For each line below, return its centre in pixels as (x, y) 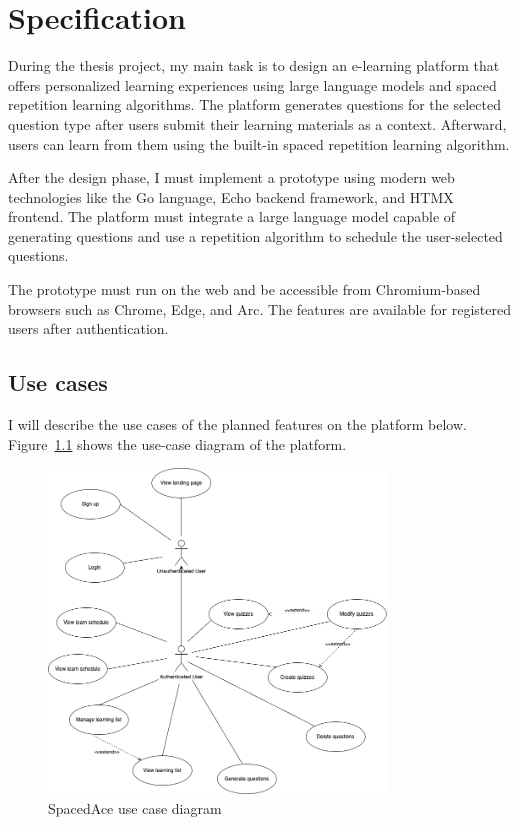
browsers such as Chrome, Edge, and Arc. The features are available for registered (260, 308)
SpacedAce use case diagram (135, 807)
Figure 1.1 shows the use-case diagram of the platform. (177, 443)
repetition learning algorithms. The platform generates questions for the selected (254, 104)
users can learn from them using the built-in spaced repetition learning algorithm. (259, 143)
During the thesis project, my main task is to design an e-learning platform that (254, 65)
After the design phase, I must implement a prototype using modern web (231, 177)
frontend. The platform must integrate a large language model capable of (232, 216)
